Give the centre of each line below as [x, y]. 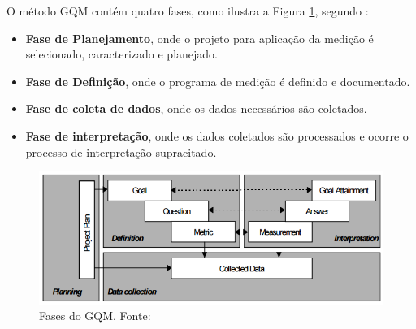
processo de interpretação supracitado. [121, 152]
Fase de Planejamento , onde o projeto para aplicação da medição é [199, 38]
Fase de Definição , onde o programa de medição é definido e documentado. [218, 81]
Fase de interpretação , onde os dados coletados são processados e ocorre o [217, 135]
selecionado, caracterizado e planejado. [122, 54]
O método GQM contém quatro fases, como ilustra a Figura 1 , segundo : [188, 11]
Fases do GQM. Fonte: [95, 316]
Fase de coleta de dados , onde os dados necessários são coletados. [196, 108]
